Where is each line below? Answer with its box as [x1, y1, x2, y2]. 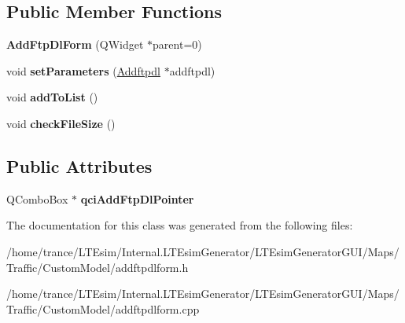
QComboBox [6, 190, 68, 207]
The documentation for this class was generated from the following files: [6, 217, 353, 233]
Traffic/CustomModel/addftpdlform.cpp [6, 300, 200, 317]
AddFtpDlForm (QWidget [6, 36, 144, 53]
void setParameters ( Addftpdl [6, 62, 160, 79]
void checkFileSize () [6, 115, 116, 131]
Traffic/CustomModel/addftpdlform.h [6, 259, 189, 275]
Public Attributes [6, 153, 153, 178]
